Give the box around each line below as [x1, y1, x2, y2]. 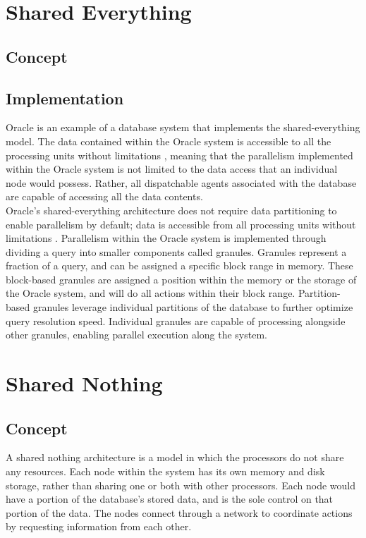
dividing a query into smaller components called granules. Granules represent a [6, 244, 347, 259]
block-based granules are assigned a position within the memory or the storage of [6, 271, 357, 286]
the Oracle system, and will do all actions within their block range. [6, 286, 295, 300]
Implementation [6, 87, 124, 109]
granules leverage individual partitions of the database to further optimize [32, 300, 353, 314]
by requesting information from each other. [6, 519, 192, 534]
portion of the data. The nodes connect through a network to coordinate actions [6, 505, 353, 520]
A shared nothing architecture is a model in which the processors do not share [6, 450, 344, 465]
